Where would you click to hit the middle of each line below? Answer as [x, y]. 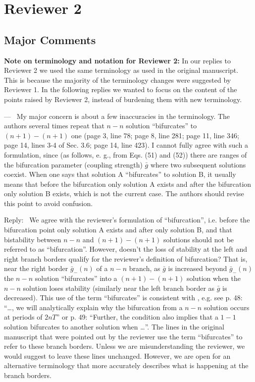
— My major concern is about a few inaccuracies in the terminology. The [117, 116]
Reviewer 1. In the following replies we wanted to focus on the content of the [121, 89]
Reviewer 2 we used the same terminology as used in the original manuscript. [121, 70]
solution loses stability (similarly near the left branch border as [119, 288]
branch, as [145, 268]
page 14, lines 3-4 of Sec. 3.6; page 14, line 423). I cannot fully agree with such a [126, 145]
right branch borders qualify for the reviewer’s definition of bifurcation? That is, [126, 258]
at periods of [23, 317]
